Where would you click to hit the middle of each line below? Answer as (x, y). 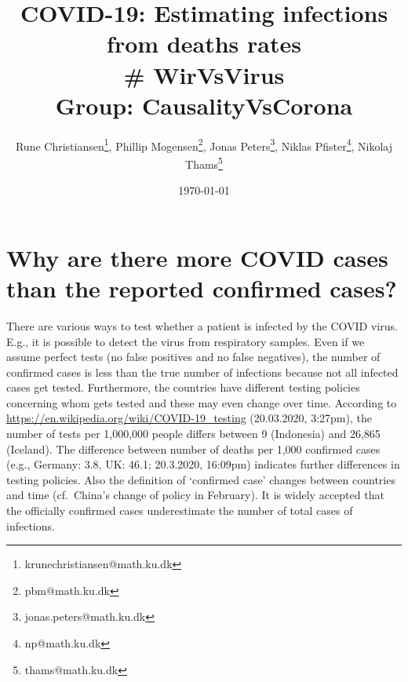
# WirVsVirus (204, 74)
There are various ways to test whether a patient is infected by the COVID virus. (202, 325)
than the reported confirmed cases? (202, 288)
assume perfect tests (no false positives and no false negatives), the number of (193, 357)
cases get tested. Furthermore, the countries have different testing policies (183, 387)
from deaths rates (204, 44)
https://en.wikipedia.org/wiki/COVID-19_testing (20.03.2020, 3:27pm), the (189, 418)
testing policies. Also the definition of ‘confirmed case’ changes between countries (201, 479)
